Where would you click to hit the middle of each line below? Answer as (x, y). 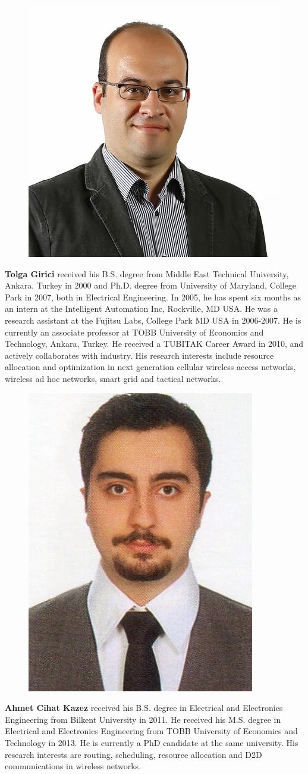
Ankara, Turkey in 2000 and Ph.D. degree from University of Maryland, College (150, 285)
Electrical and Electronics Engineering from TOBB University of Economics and (151, 731)
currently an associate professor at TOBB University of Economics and (134, 332)
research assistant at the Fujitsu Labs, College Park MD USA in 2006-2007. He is (153, 320)
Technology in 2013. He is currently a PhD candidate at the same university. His (152, 742)
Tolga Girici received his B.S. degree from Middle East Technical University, (147, 273)
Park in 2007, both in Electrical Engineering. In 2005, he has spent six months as (153, 297)
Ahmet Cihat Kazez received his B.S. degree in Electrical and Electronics (144, 708)
